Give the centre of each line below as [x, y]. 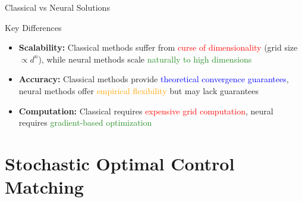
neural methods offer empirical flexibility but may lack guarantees [139, 90]
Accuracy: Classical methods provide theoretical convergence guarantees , [154, 79]
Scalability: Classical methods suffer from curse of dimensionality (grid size [158, 47]
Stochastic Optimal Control [120, 163]
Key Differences [33, 27]
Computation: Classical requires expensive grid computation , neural [146, 111]
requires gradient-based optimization [85, 122]
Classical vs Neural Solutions [57, 7]
